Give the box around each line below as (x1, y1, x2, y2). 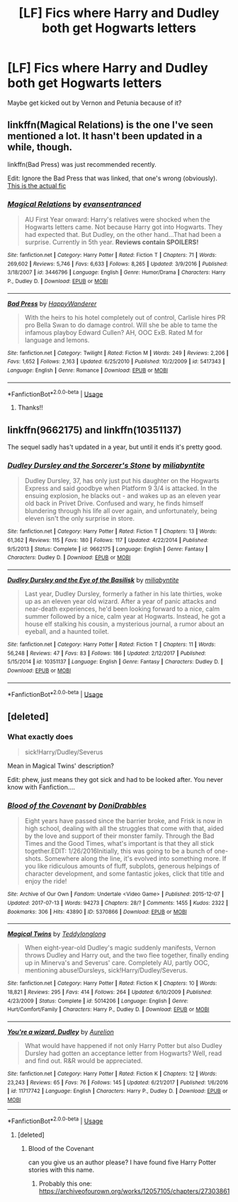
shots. (24, 854, 43, 863)
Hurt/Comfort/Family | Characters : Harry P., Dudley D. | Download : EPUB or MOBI (7, 1006, 210, 1013)
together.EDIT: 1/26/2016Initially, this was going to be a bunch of (24, 847, 213, 856)
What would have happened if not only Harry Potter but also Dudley (24, 1041, 222, 1049)
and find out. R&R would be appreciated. (24, 1056, 143, 1065)
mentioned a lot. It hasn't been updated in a (7, 130, 203, 143)
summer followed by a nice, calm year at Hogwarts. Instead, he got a (24, 612, 226, 621)
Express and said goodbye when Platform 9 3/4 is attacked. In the (24, 484, 217, 492)
